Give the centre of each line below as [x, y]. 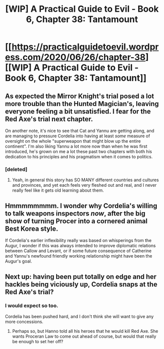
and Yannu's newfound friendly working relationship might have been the [79, 256]
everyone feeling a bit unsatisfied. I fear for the [78, 111]
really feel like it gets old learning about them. [58, 190]
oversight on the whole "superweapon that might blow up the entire [73, 141]
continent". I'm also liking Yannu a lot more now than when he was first [76, 146]
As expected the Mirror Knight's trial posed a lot [80, 96]
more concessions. [24, 322]
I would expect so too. [32, 305]
